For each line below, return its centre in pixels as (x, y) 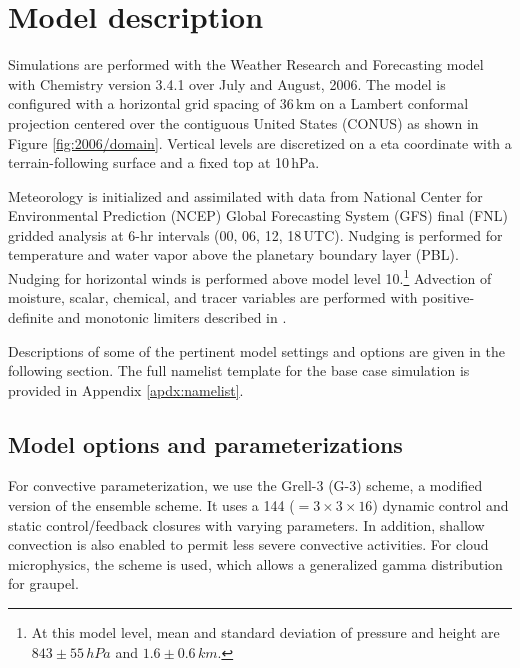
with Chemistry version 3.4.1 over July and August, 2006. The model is (227, 83)
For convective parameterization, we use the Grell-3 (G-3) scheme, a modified (245, 485)
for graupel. (43, 583)
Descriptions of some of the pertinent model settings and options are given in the (256, 350)
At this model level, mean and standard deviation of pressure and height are (265, 632)
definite (31, 316)
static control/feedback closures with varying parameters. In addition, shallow (246, 524)
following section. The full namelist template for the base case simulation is (239, 370)
